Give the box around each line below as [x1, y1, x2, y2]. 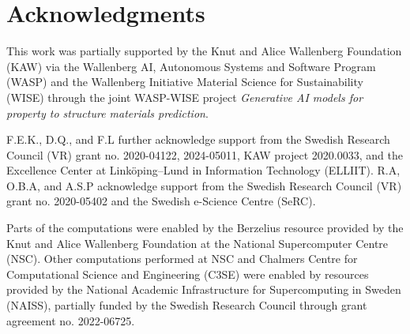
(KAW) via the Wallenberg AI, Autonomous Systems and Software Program [6, 58, 376, 74]
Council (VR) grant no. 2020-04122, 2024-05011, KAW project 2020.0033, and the [6, 146, 403, 163]
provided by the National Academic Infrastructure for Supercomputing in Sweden [6, 281, 401, 298]
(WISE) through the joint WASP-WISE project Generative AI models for [6, 88, 363, 105]
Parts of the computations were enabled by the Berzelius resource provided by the [6, 220, 404, 236]
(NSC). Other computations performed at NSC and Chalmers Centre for [6, 250, 358, 267]
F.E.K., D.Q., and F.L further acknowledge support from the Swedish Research [6, 131, 390, 148]
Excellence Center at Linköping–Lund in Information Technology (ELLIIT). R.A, [6, 162, 401, 178]
